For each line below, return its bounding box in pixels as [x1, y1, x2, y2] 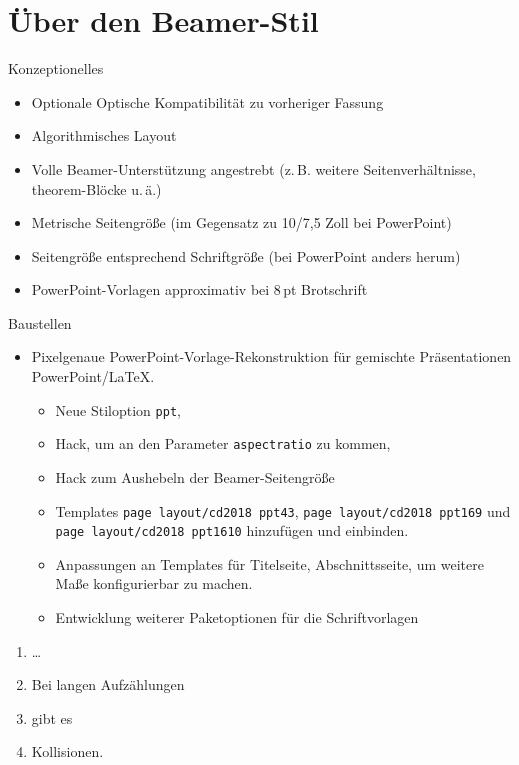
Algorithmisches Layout [31, 125, 177, 146]
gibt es [31, 707, 73, 728]
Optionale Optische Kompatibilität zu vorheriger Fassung [31, 91, 384, 112]
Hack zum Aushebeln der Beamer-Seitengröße [55, 466, 335, 487]
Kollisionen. [31, 741, 104, 762]
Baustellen [8, 312, 72, 333]
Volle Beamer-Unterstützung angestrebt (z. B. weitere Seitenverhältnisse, [31, 158, 476, 179]
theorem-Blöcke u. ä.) [31, 178, 162, 199]
